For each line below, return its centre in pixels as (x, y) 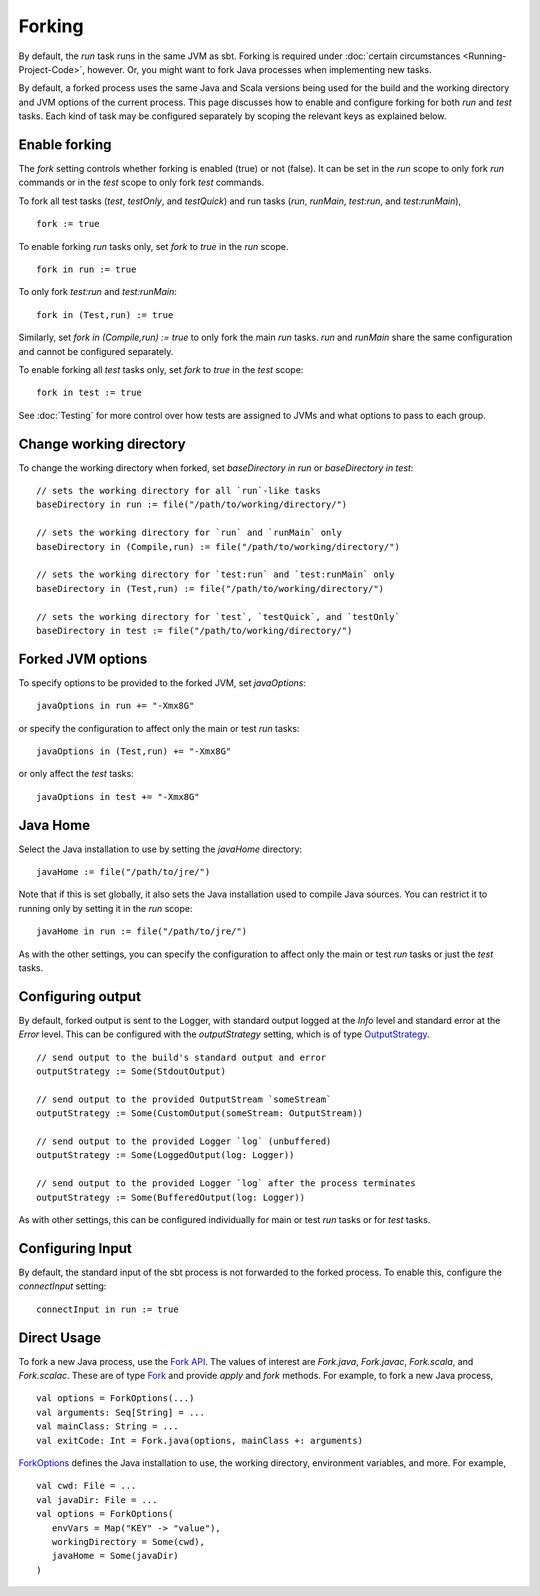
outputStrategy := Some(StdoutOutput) (131, 1071)
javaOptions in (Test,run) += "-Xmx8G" (134, 751)
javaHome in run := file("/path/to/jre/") (142, 931)
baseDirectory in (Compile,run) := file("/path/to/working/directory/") (218, 546)
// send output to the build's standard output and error (181, 1057)
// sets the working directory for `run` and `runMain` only (189, 533)
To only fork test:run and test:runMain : (97, 292)
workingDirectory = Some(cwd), (128, 1541)
